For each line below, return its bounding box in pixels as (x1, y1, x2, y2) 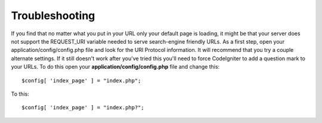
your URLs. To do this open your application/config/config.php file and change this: (11, 63, 220, 70)
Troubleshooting (11, 9, 95, 22)
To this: (11, 90, 29, 97)
